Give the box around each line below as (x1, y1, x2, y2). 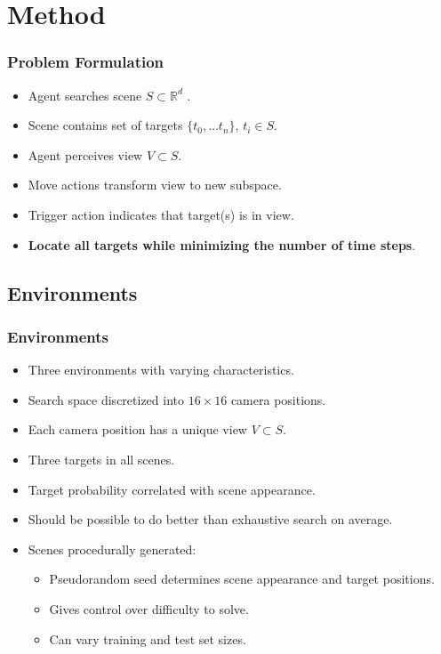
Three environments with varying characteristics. (28, 360, 294, 379)
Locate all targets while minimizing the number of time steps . (28, 235, 416, 254)
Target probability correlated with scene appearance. (28, 480, 316, 498)
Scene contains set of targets (28, 116, 183, 134)
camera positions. (230, 390, 326, 408)
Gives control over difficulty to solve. (49, 599, 249, 618)
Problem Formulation (7, 51, 164, 73)
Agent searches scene (28, 85, 142, 104)
